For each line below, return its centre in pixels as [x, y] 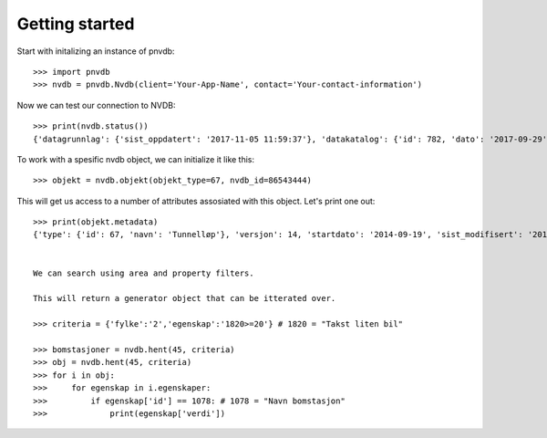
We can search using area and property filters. [144, 273]
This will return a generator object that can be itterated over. [185, 298]
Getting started [76, 24]
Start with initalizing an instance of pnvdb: [96, 51]
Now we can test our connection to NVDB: [96, 105]
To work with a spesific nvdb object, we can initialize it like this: [136, 159]
